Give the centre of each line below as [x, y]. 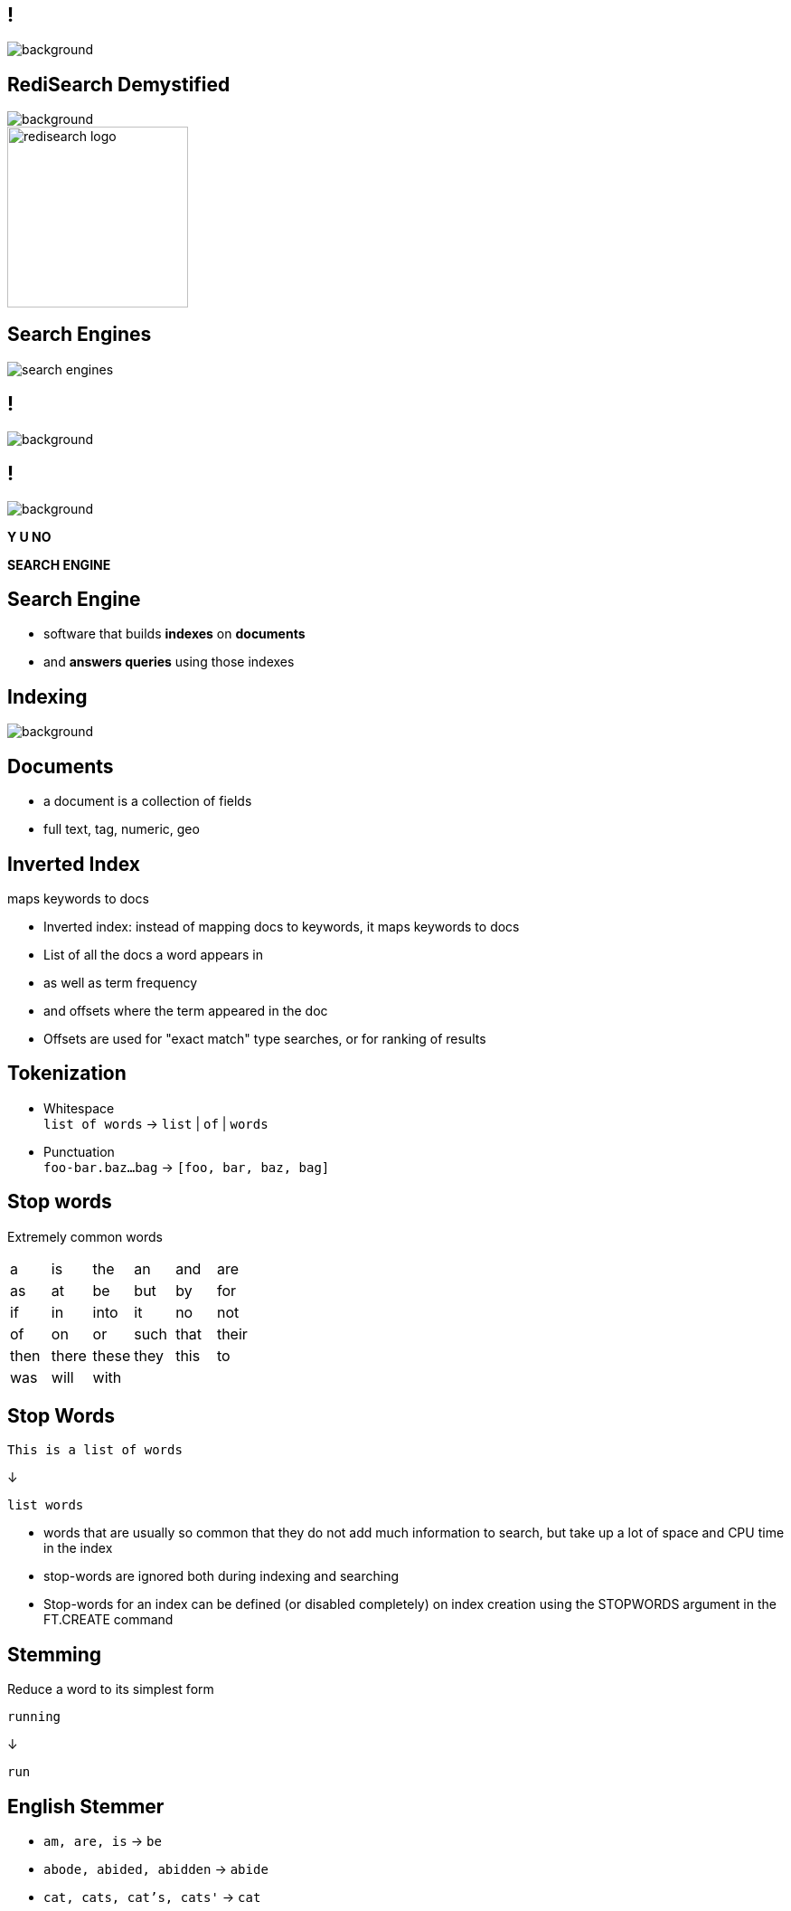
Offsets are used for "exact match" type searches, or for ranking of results [265, 1038]
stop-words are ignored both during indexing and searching [221, 1576]
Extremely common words [85, 1236]
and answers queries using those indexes [169, 662]
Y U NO [29, 536]
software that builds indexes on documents [174, 634]
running [34, 1717]
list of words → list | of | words [156, 1123]
